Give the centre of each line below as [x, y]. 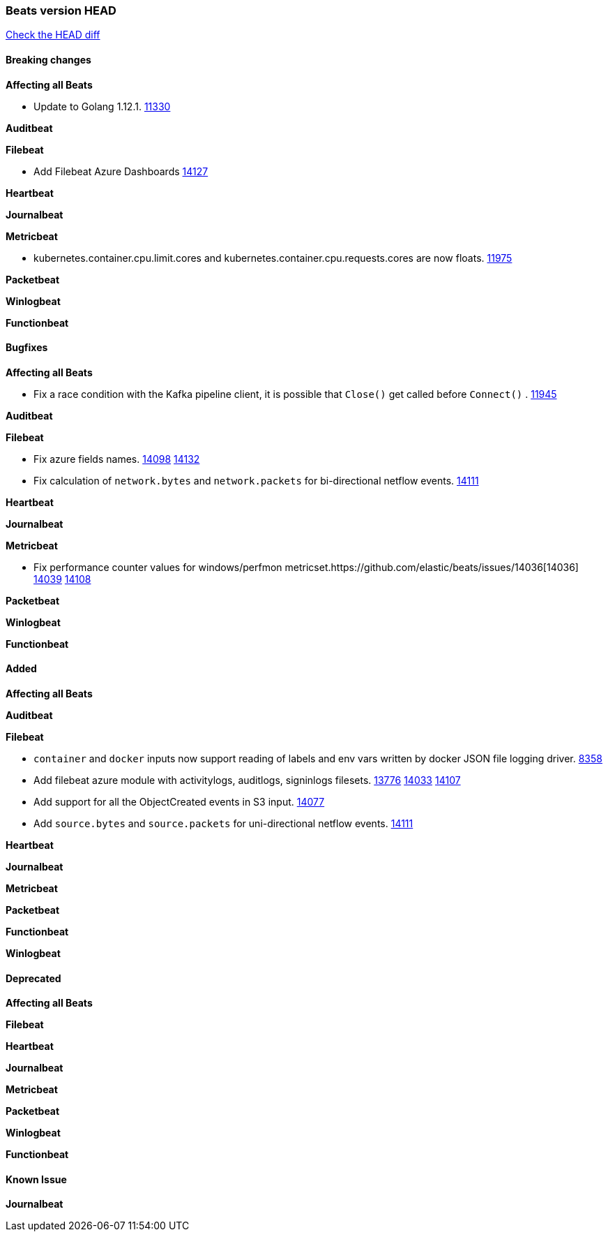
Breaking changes [48, 59]
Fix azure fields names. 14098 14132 [117, 459]
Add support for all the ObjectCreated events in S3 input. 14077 [179, 802]
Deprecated [33, 978]
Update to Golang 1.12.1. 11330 [102, 106]
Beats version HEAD [61, 10]
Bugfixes [27, 348]
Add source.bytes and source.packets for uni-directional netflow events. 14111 [223, 824]
